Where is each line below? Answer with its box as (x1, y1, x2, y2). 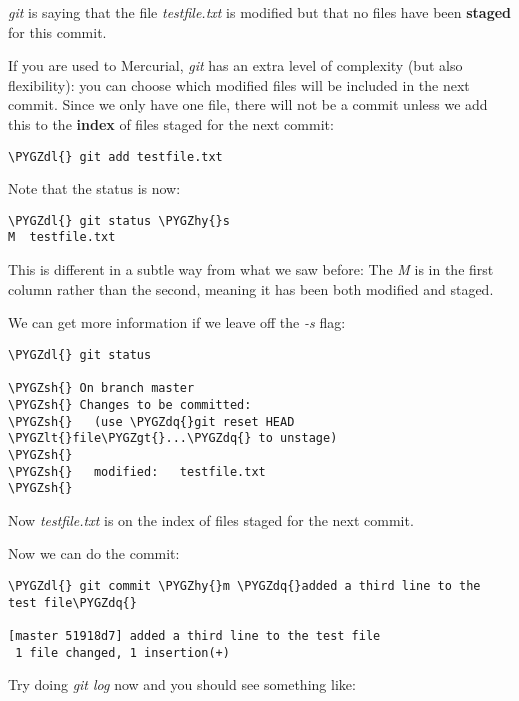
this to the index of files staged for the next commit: (8, 113, 334, 134)
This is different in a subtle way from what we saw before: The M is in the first (8, 259, 494, 280)
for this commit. (8, 21, 107, 42)
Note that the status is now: (8, 178, 181, 199)
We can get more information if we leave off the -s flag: (8, 312, 346, 333)
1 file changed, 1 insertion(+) (15, 645, 230, 660)
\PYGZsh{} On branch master (8, 381, 195, 396)
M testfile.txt (8, 230, 116, 245)
